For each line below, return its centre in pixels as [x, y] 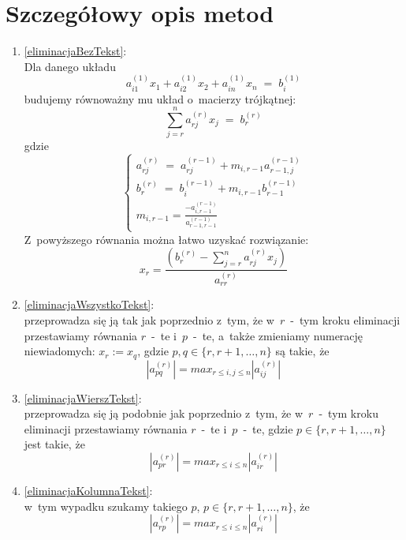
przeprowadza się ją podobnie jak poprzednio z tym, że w [164, 413]
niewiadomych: [60, 351]
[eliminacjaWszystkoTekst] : [89, 304]
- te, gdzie [268, 428]
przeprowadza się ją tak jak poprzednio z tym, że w [149, 319]
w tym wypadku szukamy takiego [106, 506]
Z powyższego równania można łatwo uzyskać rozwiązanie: [166, 239]
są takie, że [302, 351]
